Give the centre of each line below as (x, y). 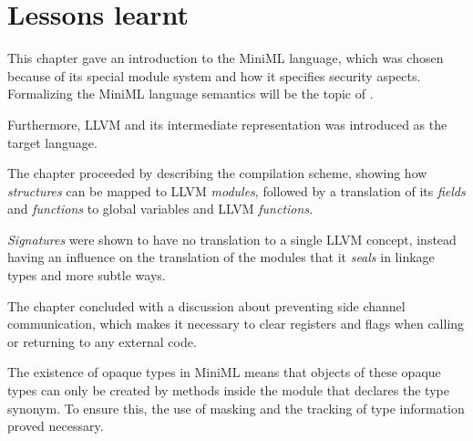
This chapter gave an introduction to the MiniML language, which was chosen (226, 58)
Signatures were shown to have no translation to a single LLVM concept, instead (232, 239)
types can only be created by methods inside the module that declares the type (228, 390)
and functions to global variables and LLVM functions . (160, 209)
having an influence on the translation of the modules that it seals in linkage (221, 257)
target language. (52, 142)
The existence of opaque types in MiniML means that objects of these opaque (224, 372)
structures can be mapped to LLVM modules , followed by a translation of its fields (236, 190)
